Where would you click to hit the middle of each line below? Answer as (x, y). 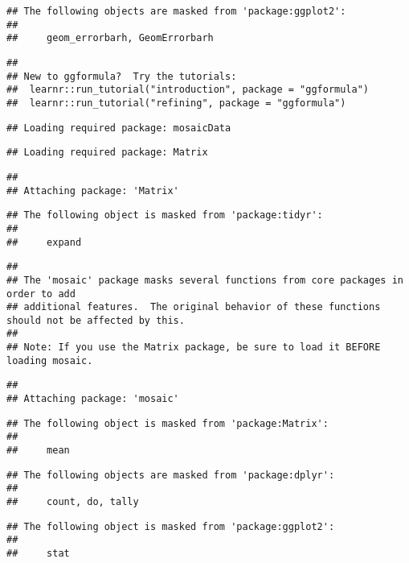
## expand (44, 242)
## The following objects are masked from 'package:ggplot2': (176, 11)
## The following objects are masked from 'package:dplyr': (171, 475)
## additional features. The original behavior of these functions (194, 307)
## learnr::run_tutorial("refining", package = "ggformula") (176, 103)
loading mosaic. (50, 360)
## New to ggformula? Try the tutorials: (122, 76)
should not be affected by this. (96, 320)
